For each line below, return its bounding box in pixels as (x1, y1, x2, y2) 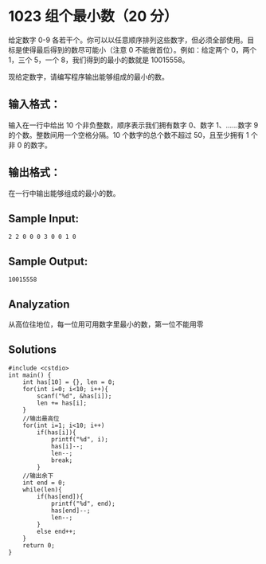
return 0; (22, 541, 56, 550)
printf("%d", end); (50, 499, 115, 507)
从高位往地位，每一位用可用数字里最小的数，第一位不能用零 (8, 319, 204, 329)
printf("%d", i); (50, 435, 109, 443)
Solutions (8, 343, 57, 357)
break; (50, 456, 73, 464)
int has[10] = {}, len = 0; (22, 378, 115, 386)
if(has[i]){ (37, 428, 77, 437)
